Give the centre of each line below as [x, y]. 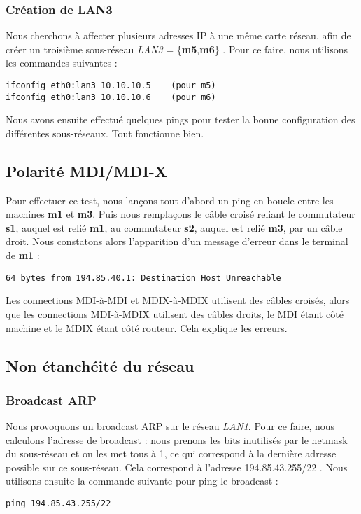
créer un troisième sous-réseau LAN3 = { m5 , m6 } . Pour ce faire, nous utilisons [177, 49]
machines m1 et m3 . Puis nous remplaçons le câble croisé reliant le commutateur [180, 214]
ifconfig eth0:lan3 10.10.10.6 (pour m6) [111, 97]
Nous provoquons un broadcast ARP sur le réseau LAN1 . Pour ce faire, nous [170, 426]
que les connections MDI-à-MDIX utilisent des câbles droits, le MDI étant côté [175, 313]
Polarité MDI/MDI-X [87, 171]
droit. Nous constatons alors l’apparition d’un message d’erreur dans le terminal [177, 241]
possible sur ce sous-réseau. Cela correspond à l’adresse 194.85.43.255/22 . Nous [177, 467]
